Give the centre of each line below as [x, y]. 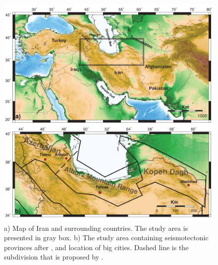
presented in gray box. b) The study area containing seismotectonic [106, 238]
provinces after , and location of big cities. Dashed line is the [96, 247]
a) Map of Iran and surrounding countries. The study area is [96, 228]
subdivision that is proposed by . [54, 257]
